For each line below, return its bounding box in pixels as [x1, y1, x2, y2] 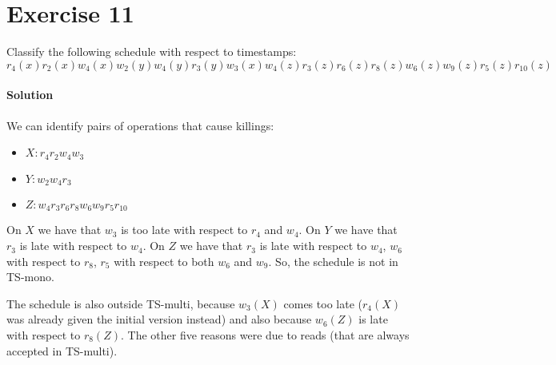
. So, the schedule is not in [268, 252, 398, 269]
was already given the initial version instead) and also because [6, 311, 312, 327]
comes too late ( [283, 295, 362, 311]
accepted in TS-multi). [6, 342, 118, 359]
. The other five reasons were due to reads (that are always [120, 327, 410, 343]
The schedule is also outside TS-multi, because [6, 295, 235, 311]
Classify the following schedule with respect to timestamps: [6, 43, 297, 60]
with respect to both [114, 252, 214, 269]
